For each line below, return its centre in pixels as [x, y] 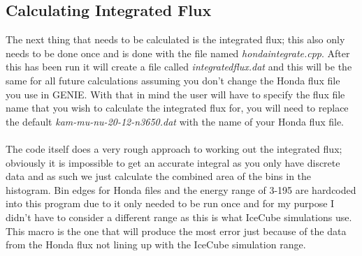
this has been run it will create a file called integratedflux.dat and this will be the [179, 67]
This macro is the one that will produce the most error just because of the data [176, 231]
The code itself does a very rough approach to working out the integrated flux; [174, 148]
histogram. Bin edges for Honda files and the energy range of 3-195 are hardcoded [181, 189]
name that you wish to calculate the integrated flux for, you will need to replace [177, 108]
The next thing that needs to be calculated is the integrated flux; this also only [175, 39]
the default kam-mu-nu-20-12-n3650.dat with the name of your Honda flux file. [175, 121]
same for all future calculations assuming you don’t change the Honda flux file [173, 80]
